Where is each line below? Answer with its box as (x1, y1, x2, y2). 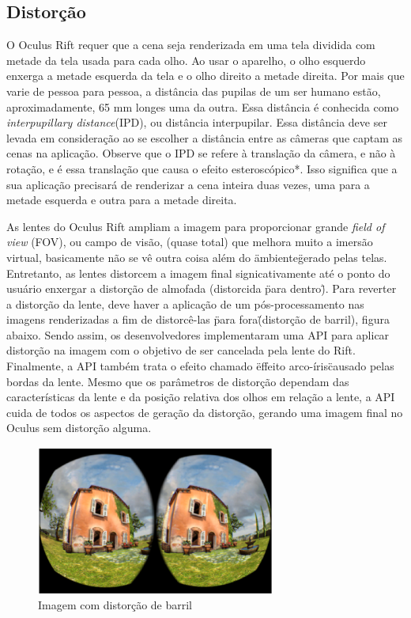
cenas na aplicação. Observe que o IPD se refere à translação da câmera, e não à (6, 145, 396, 161)
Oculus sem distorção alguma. (6, 419, 152, 436)
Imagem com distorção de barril (38, 597, 193, 613)
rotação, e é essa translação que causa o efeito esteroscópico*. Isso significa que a (6, 160, 398, 176)
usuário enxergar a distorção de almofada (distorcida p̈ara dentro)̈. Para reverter (6, 280, 397, 297)
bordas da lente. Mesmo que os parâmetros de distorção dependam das (6, 373, 349, 389)
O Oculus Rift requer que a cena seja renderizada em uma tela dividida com (6, 36, 375, 53)
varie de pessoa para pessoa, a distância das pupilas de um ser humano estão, (6, 82, 381, 99)
